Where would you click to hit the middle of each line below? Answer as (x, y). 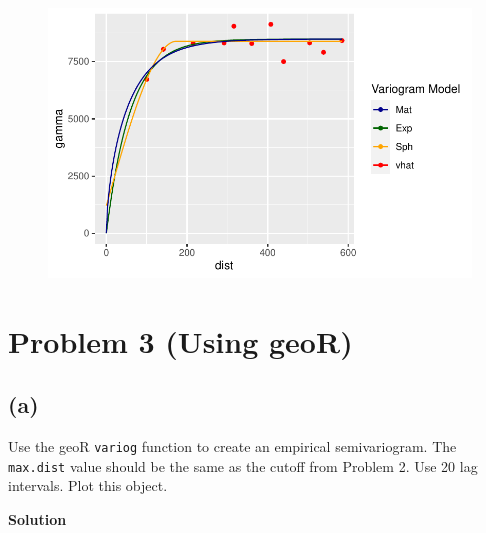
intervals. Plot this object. (88, 485)
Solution (37, 518)
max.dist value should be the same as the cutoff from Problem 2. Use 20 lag (243, 465)
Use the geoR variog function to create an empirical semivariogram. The (232, 445)
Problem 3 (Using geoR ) (180, 340)
